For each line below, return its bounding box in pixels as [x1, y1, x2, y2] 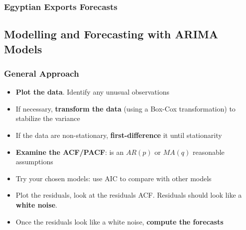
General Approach [4, 67, 79, 79]
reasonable [192, 146, 225, 157]
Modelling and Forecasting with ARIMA [4, 26, 219, 42]
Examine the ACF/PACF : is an [15, 146, 124, 157]
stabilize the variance [15, 113, 80, 123]
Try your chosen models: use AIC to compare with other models [15, 173, 212, 183]
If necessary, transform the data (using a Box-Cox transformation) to [15, 103, 236, 114]
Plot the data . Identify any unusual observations [15, 87, 169, 97]
